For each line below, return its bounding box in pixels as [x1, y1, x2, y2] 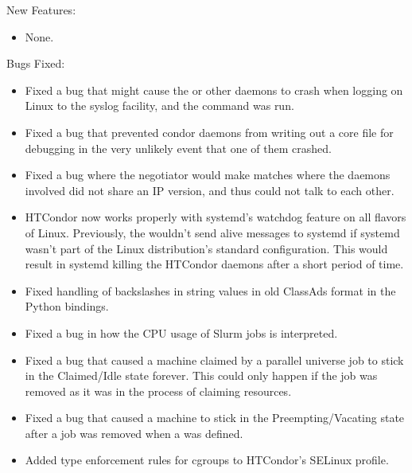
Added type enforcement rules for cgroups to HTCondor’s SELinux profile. [25, 451, 389, 468]
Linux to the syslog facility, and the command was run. [25, 97, 294, 114]
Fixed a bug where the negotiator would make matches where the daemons [25, 166, 391, 183]
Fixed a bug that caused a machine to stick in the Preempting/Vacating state [25, 409, 405, 426]
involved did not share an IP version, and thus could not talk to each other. [25, 182, 395, 198]
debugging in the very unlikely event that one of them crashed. [25, 139, 332, 156]
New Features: [6, 2, 76, 18]
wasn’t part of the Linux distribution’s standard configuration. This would [25, 240, 388, 256]
